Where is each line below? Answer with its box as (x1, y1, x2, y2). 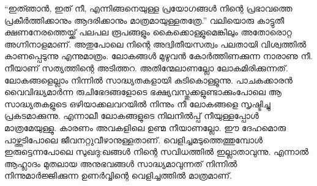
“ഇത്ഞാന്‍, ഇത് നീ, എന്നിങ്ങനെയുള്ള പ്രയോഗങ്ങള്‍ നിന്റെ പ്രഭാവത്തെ (4, 2, 293, 14)
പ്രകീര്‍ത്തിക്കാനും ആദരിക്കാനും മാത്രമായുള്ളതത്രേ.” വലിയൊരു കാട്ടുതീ (4, 13, 285, 26)
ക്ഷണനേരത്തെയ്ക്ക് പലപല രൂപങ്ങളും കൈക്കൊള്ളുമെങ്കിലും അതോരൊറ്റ (4, 26, 292, 38)
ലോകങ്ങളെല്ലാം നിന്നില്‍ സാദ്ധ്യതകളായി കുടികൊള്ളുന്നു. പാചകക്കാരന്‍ (4, 73, 293, 86)
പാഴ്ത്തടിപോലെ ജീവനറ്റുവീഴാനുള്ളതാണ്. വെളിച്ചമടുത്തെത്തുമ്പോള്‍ (4, 133, 263, 146)
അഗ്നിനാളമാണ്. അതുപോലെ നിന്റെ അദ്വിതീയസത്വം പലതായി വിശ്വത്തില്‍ (4, 37, 307, 50)
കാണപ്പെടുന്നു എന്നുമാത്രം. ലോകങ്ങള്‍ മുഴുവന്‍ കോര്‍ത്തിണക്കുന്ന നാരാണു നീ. (4, 49, 313, 62)
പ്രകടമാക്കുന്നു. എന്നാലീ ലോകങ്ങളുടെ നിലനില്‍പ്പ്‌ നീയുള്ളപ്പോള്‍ (4, 109, 259, 122)
